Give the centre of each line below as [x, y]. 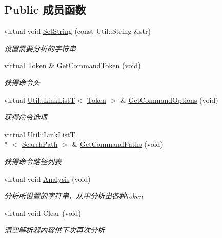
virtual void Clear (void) [43, 213]
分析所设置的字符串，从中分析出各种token [74, 196]
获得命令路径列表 [33, 161]
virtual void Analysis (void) [47, 178]
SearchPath [40, 144]
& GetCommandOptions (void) [169, 100]
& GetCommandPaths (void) [117, 144]
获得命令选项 [26, 117]
